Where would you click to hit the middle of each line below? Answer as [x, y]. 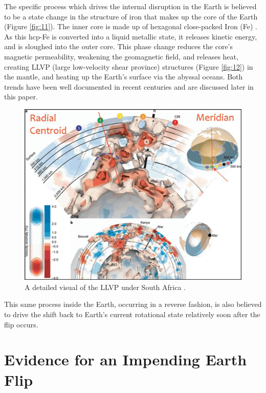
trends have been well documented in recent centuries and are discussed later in [129, 86]
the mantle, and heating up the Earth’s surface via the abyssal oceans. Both [124, 77]
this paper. [21, 97]
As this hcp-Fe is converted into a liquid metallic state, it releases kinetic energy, [131, 36]
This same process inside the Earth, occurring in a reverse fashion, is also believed [133, 304]
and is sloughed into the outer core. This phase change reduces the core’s [119, 46]
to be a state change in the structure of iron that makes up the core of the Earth [131, 16]
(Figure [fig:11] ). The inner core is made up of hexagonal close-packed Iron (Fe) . [131, 26]
